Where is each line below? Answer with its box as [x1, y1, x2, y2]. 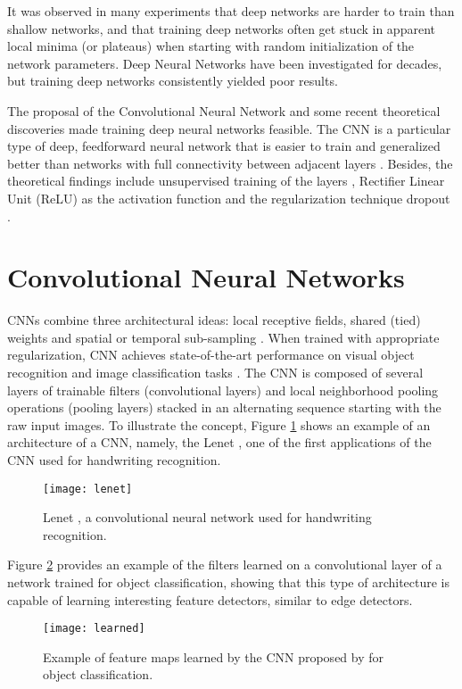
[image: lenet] [43, 482, 133, 495]
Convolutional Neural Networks [7, 259, 405, 295]
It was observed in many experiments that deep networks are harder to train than [7, 2, 455, 20]
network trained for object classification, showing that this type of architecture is [7, 573, 450, 592]
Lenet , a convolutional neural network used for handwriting [43, 508, 372, 527]
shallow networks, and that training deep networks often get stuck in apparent [7, 19, 435, 37]
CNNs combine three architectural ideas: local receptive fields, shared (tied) [7, 311, 421, 329]
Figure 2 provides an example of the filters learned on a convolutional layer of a [7, 555, 442, 574]
